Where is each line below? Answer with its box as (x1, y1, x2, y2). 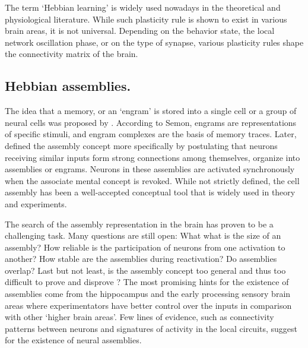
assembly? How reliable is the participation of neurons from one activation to (5, 241, 285, 253)
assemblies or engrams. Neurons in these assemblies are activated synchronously (5, 163, 295, 175)
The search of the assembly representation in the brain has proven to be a (5, 217, 274, 230)
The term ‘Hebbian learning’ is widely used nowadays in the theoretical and (5, 1, 281, 13)
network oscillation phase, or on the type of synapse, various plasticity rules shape (5, 36, 304, 48)
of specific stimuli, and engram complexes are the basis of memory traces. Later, (5, 128, 297, 140)
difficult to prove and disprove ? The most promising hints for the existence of (5, 276, 289, 288)
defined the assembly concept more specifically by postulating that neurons (5, 139, 278, 151)
